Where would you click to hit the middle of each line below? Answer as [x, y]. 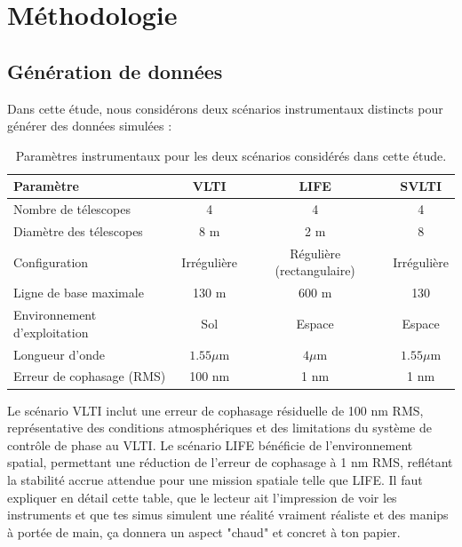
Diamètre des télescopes [78, 231]
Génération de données [115, 71]
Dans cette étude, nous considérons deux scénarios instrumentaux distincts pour [225, 108]
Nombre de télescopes [72, 209]
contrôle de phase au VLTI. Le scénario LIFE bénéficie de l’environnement [210, 444]
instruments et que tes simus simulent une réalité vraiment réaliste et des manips [228, 515]
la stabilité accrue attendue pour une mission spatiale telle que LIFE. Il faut [215, 479]
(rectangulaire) [315, 270]
